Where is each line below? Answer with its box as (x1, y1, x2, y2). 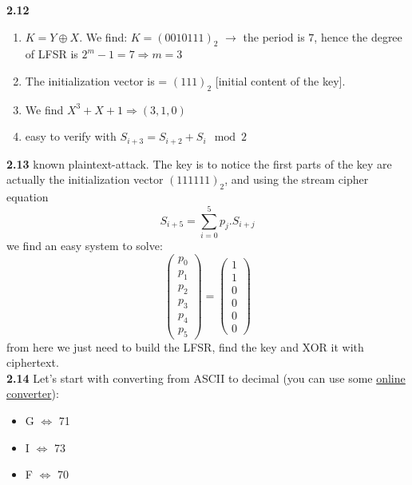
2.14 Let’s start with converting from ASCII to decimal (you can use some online (6, 369, 406, 386)
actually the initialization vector (6, 171, 164, 188)
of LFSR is (25, 46, 78, 62)
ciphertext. (6, 354, 59, 371)
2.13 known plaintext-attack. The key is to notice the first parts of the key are (6, 155, 392, 172)
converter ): (6, 385, 59, 402)
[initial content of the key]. (215, 72, 346, 89)
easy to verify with (25, 128, 117, 145)
